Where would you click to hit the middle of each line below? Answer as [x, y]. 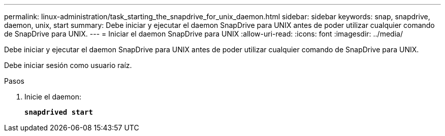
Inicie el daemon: [53, 97]
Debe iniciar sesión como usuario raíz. [68, 65]
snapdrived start [59, 112]
